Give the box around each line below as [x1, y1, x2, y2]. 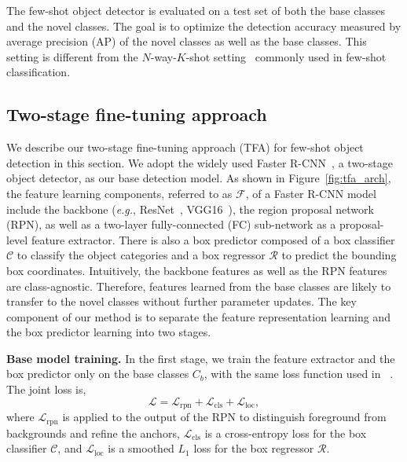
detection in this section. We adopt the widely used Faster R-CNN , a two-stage [6, 154, 393, 170]
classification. [6, 64, 71, 80]
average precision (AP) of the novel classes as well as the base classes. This [6, 33, 367, 49]
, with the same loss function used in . [203, 365, 394, 382]
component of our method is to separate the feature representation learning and [6, 308, 390, 324]
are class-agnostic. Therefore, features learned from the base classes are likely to [6, 277, 391, 294]
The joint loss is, [6, 381, 86, 398]
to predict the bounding [281, 247, 397, 263]
